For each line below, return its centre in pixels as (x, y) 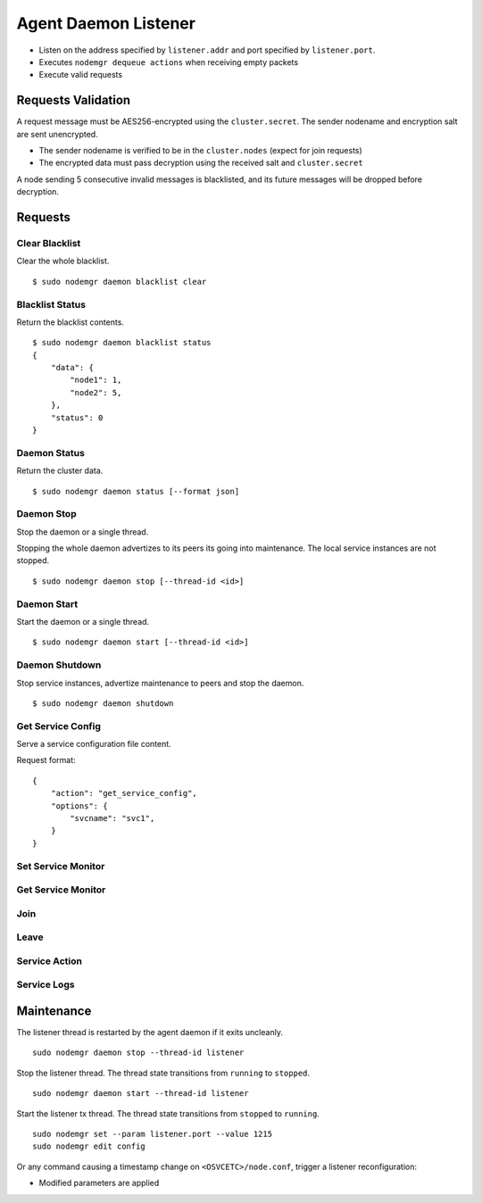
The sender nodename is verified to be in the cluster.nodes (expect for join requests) (201, 151)
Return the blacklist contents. (71, 322)
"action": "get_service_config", (124, 793)
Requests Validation (74, 100)
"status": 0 (77, 418)
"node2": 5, (96, 392)
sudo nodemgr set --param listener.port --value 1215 (152, 1134)
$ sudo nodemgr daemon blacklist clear (120, 282)
